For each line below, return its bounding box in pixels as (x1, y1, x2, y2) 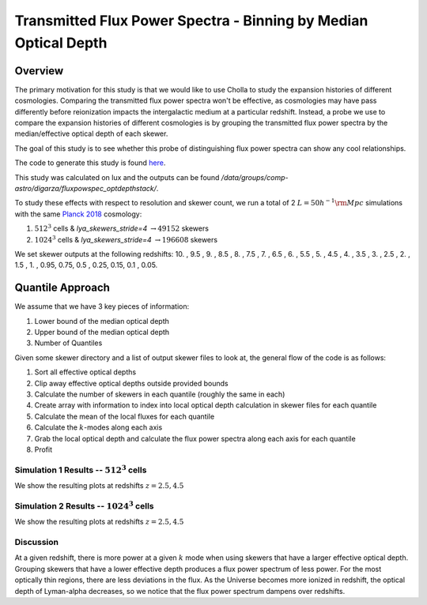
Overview (14, 64, 64, 77)
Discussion (14, 536, 59, 547)
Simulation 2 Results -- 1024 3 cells (14, 499, 154, 511)
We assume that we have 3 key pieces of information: (14, 302, 190, 311)
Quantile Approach (14, 281, 111, 295)
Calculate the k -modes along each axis (34, 423, 163, 432)
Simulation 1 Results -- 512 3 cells (14, 463, 147, 475)
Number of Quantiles (34, 338, 103, 348)
